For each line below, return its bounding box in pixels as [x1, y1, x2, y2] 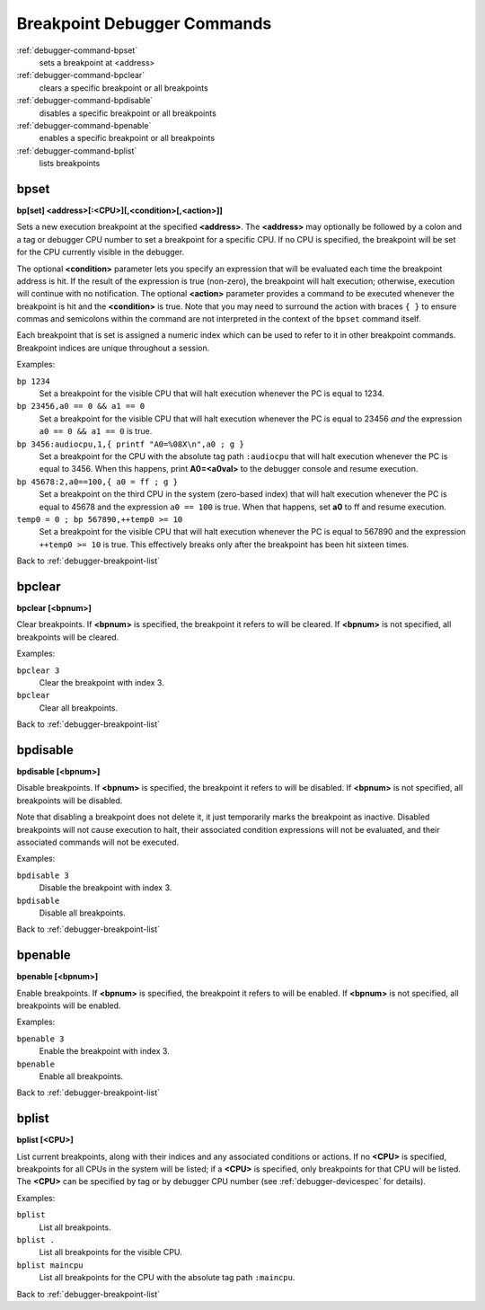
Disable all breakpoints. [39, 907, 126, 918]
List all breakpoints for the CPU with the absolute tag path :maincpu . [39, 1272, 295, 1283]
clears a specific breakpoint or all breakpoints [39, 82, 208, 93]
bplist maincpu [16, 1260, 84, 1270]
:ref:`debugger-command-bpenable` [16, 119, 152, 130]
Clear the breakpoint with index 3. [39, 677, 165, 687]
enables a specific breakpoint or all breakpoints [39, 133, 216, 144]
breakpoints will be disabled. [16, 795, 123, 806]
